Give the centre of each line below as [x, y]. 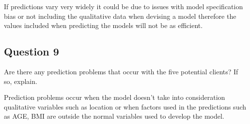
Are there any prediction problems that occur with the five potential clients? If [121, 71]
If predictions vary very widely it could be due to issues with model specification [124, 6]
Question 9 [31, 51]
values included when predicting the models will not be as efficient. [103, 25]
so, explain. [21, 81]
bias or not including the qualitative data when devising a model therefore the [120, 16]
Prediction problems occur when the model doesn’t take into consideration [115, 97]
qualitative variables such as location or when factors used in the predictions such [125, 106]
